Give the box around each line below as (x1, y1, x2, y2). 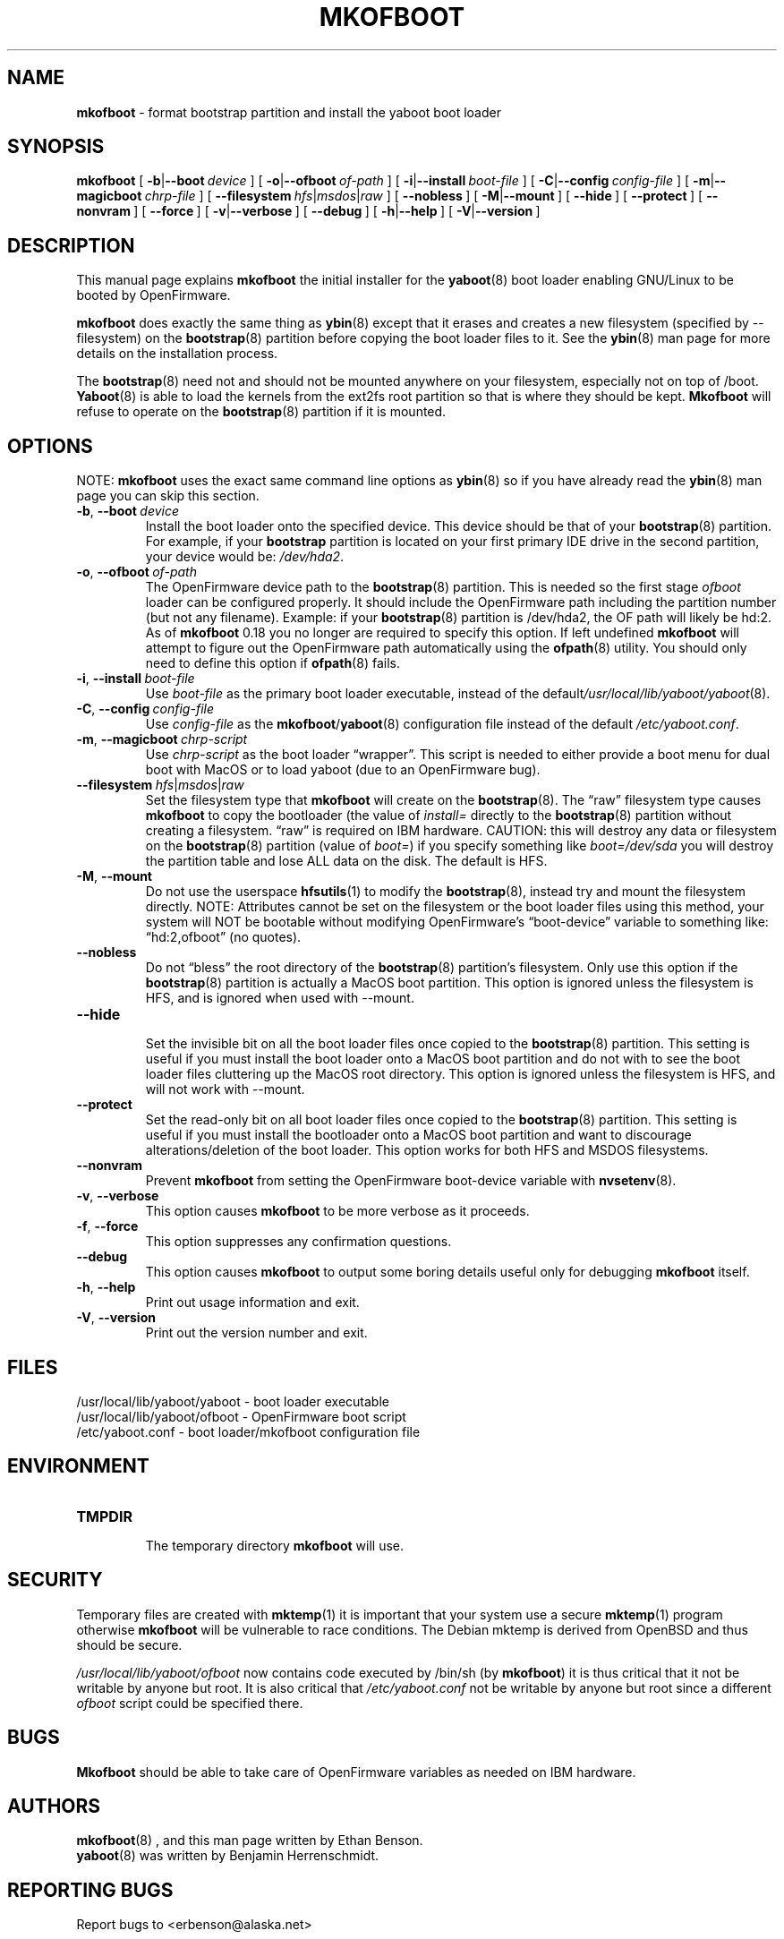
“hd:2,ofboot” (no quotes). (145, 929, 302, 945)
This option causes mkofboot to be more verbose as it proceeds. (145, 1203, 530, 1219)
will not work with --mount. (145, 1081, 305, 1098)
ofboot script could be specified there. (76, 1695, 303, 1711)
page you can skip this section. (76, 488, 260, 504)
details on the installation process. (76, 346, 278, 362)
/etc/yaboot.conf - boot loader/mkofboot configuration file (76, 1423, 421, 1439)
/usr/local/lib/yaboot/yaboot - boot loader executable (76, 1393, 389, 1409)
